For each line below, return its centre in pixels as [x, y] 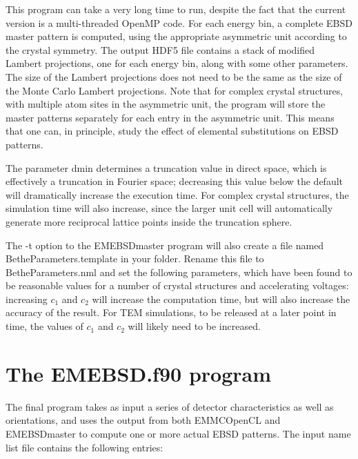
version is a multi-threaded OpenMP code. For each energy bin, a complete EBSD [179, 22]
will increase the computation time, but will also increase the [221, 299]
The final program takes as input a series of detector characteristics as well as [170, 406]
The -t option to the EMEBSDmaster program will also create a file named [165, 245]
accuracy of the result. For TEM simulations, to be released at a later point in [171, 312]
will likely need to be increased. [194, 326]
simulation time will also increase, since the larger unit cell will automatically [169, 208]
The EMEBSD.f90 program [138, 373]
